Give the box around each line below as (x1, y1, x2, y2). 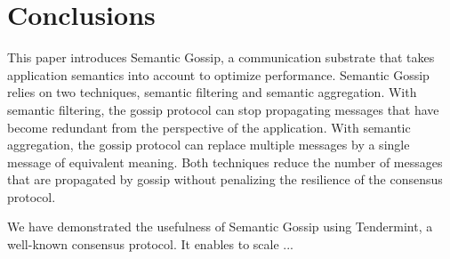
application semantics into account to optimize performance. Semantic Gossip (7, 65, 430, 84)
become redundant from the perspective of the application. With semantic (7, 117, 411, 136)
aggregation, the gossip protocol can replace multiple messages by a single (7, 135, 410, 154)
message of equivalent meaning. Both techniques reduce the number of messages (7, 152, 443, 171)
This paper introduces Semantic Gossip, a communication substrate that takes (7, 48, 435, 67)
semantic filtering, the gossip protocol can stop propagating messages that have (7, 100, 439, 118)
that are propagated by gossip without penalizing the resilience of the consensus (7, 170, 443, 189)
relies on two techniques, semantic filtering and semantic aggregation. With (7, 83, 417, 101)
